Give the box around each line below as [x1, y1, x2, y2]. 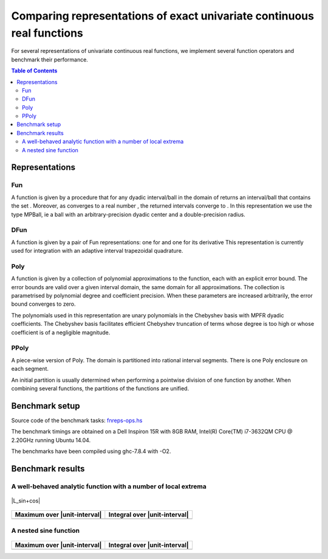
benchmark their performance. [11, 55, 88, 63]
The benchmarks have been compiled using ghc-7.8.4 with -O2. [11, 448, 171, 455]
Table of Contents [11, 67, 58, 74]
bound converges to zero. [11, 300, 76, 308]
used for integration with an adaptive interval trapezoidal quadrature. [11, 247, 183, 255]
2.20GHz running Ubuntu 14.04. [11, 436, 91, 444]
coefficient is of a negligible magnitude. [11, 329, 111, 336]
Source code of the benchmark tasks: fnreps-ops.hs [11, 417, 143, 424]
